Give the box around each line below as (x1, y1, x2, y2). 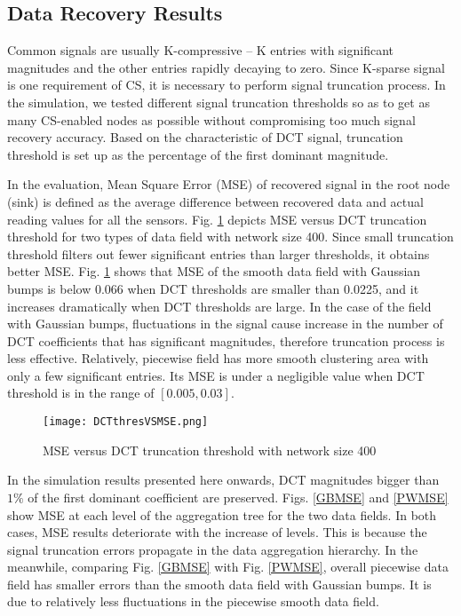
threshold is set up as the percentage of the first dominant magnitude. (7, 145, 389, 163)
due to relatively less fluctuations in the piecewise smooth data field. (7, 592, 379, 611)
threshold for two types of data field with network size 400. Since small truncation (7, 227, 454, 246)
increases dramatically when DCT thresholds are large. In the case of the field (7, 296, 432, 315)
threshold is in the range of (7, 383, 155, 402)
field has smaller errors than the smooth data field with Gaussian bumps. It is (7, 574, 432, 593)
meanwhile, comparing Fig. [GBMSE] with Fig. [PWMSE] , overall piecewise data (7, 557, 449, 576)
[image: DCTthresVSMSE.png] (43, 415, 209, 429)
